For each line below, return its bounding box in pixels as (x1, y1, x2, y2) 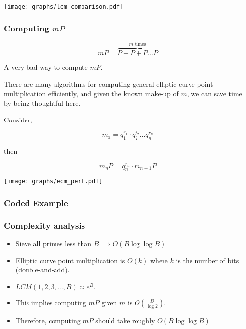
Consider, (4, 114, 32, 124)
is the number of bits (176, 255, 239, 265)
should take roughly (95, 315, 155, 326)
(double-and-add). (15, 265, 70, 275)
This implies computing (15, 298, 86, 308)
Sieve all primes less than (15, 239, 92, 249)
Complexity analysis (4, 219, 85, 231)
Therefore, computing (15, 315, 81, 326)
